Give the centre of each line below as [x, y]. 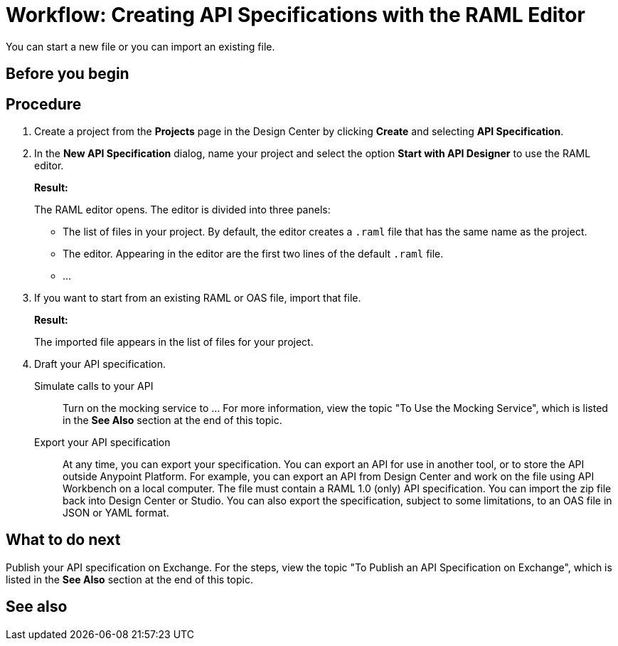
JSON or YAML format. [116, 513]
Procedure [44, 104]
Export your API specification [102, 443]
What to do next [63, 540]
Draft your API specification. [100, 364]
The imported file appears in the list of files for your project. [174, 342]
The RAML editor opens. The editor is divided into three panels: [182, 210]
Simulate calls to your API [94, 386]
